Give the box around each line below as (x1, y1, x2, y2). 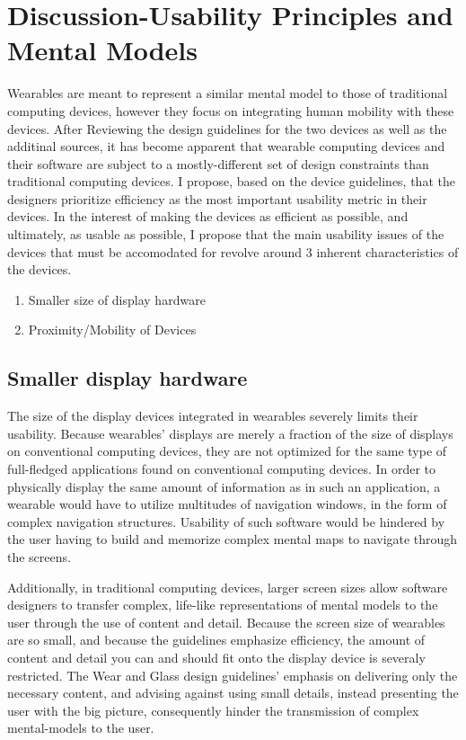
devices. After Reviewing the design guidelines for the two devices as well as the (7, 119, 447, 138)
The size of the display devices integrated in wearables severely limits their (7, 406, 418, 425)
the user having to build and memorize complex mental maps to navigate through (7, 530, 458, 548)
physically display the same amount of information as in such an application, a (7, 477, 441, 495)
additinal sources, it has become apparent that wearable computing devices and (7, 137, 445, 156)
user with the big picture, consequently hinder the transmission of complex (7, 700, 419, 719)
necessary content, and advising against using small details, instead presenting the (7, 683, 459, 702)
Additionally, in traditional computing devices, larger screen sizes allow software (7, 577, 448, 596)
